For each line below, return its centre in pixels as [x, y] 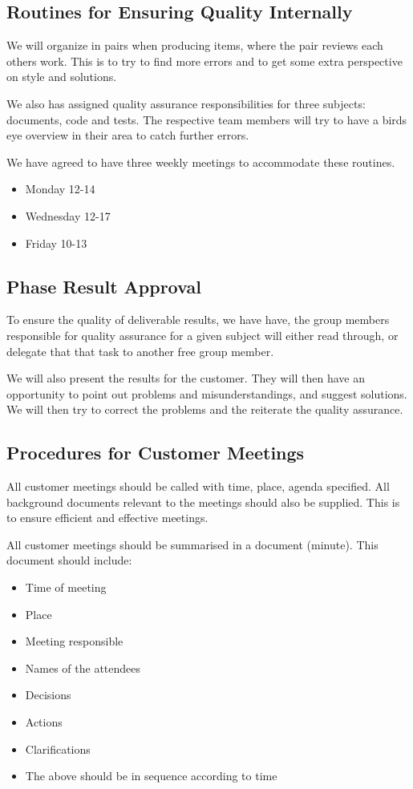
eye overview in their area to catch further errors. [128, 135]
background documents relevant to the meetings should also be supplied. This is [203, 502]
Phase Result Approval [104, 286]
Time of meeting [66, 587]
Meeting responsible [74, 641]
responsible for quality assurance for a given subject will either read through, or [202, 335]
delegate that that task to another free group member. [140, 351]
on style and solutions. [62, 77]
